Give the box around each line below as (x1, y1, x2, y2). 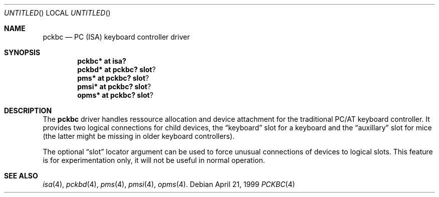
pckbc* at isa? (77, 57, 126, 65)
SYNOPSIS (4, 48, 41, 57)
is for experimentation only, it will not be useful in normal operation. (43, 156, 265, 164)
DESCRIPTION (4, 106, 52, 115)
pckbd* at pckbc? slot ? (77, 65, 156, 74)
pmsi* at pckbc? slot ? (77, 82, 151, 91)
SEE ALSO (4, 171, 38, 180)
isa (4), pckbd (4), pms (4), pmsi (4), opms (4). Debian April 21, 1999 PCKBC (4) (43, 180, 295, 188)
